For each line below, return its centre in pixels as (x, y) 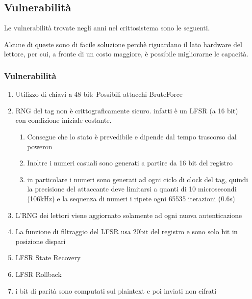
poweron (40, 146)
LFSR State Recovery (48, 258)
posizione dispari (40, 241)
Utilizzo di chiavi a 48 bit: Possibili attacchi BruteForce (99, 94)
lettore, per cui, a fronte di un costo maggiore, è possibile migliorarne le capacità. (126, 54)
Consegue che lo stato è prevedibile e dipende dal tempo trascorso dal (132, 136)
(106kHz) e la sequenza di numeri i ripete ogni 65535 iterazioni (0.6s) (131, 198)
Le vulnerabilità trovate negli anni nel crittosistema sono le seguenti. (107, 28)
